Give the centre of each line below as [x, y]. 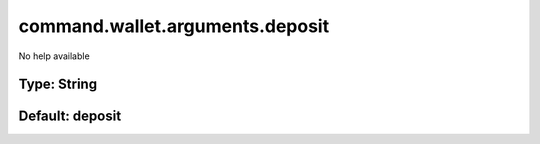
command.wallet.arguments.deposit [174, 26]
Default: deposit [70, 116]
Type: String [58, 84]
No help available [54, 56]
